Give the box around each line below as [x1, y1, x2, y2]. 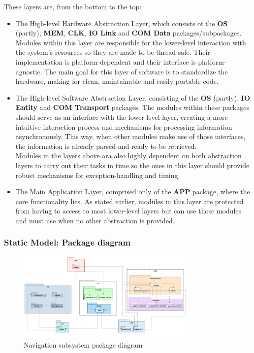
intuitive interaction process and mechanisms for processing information [15, 121, 232, 132]
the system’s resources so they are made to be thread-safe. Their [15, 47, 210, 57]
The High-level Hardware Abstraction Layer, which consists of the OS [15, 18, 228, 28]
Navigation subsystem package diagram [24, 339, 143, 350]
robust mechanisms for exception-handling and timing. [15, 170, 180, 180]
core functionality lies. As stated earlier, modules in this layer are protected [15, 196, 244, 206]
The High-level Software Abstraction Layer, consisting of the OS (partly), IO [15, 92, 250, 103]
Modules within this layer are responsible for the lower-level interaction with [15, 37, 246, 47]
